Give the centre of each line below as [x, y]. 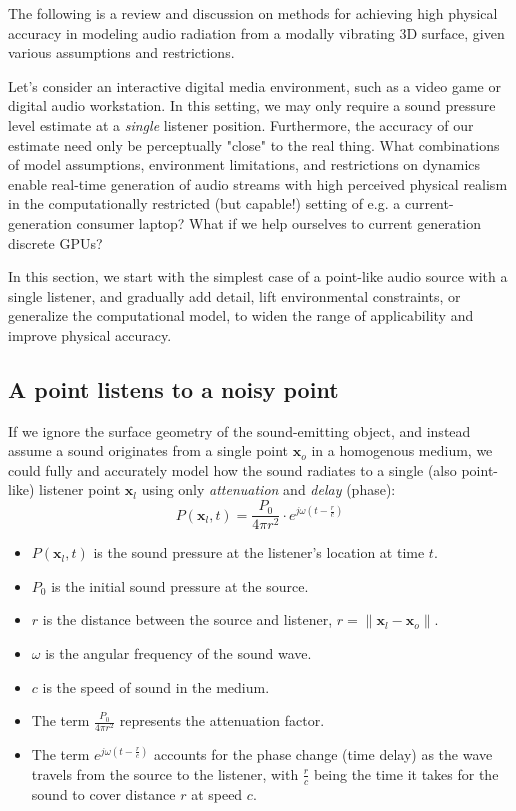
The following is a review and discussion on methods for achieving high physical [253, 13]
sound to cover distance [103, 793]
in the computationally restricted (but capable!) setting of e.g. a [204, 203]
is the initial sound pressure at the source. [180, 585]
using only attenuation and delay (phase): [268, 489]
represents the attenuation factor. [222, 720]
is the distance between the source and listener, [187, 619]
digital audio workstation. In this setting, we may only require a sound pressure [252, 105]
